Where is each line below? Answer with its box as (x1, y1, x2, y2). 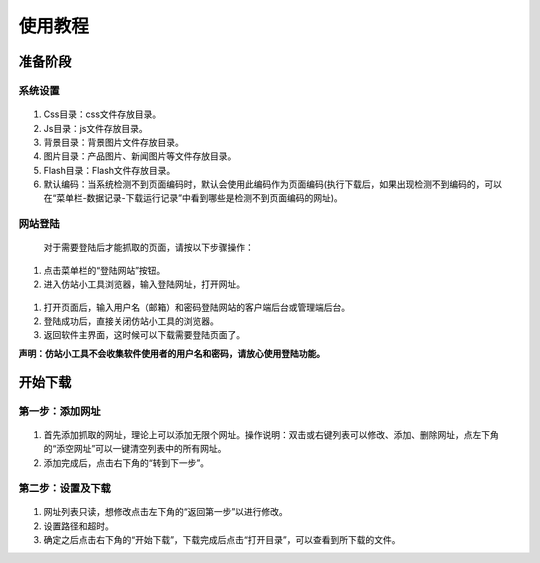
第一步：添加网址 (18, 404, 101, 418)
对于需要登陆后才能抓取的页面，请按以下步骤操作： (43, 241, 254, 254)
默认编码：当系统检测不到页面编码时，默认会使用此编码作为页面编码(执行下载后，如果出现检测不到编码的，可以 (43, 178, 503, 190)
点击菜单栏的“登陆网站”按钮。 (43, 264, 166, 276)
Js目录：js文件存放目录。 (43, 122, 149, 134)
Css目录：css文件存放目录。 (43, 108, 162, 120)
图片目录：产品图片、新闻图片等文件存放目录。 (43, 150, 237, 162)
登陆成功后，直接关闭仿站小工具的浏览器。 (43, 315, 219, 327)
